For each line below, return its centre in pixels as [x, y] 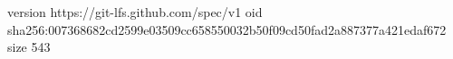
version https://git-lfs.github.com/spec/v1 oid [135, 12]
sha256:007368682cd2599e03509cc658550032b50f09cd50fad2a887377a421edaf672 [227, 29]
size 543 [29, 47]
